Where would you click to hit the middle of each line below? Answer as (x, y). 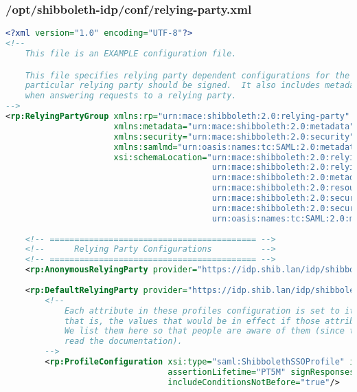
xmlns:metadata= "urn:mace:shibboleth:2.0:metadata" (234, 126)
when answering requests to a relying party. (131, 96)
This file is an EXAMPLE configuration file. (131, 53)
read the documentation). (123, 341)
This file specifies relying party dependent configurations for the (187, 75)
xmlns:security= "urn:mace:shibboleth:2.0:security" (234, 137)
